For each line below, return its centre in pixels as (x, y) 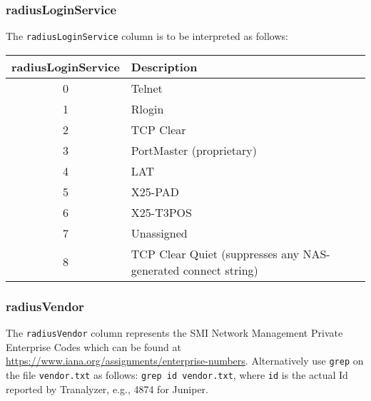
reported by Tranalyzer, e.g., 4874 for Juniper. (107, 389)
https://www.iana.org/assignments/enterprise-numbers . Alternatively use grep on (185, 361)
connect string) (220, 270)
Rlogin (147, 108)
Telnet (147, 88)
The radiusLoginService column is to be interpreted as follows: (147, 36)
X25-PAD (155, 191)
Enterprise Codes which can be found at (93, 346)
